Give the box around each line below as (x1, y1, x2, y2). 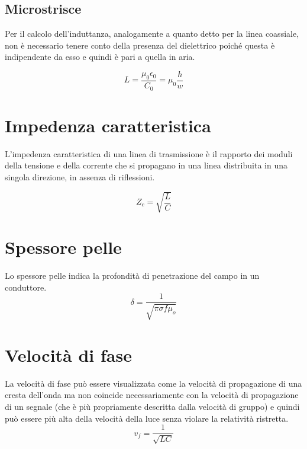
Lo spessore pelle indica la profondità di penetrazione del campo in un (5, 269, 260, 282)
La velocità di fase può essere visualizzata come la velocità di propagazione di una (5, 377, 302, 389)
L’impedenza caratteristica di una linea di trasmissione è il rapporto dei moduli (5, 147, 293, 160)
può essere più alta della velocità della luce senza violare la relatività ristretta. (5, 412, 289, 424)
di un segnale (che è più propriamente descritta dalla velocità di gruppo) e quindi (5, 400, 300, 413)
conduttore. (5, 281, 47, 293)
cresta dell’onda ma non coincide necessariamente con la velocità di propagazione (5, 389, 299, 401)
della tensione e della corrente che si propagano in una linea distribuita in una (5, 159, 287, 171)
